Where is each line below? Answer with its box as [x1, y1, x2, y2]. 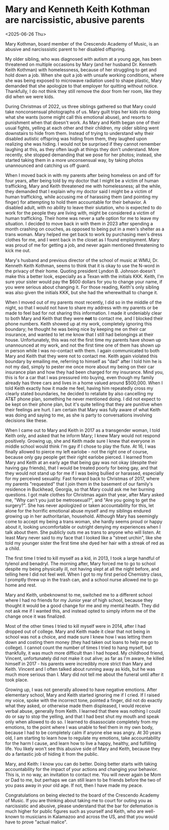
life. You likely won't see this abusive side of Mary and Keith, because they [5, 746, 160, 752]
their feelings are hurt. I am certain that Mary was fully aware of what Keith [5, 406, 160, 412]
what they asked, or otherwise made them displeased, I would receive [5, 703, 151, 709]
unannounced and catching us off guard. [5, 162, 90, 168]
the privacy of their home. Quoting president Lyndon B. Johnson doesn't [5, 268, 155, 274]
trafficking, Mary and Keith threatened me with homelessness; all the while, [5, 183, 162, 189]
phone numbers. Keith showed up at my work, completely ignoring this [5, 320, 152, 327]
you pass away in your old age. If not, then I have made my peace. [5, 782, 143, 788]
